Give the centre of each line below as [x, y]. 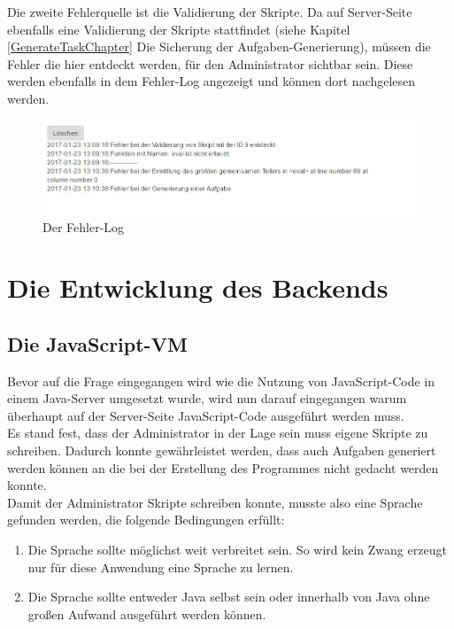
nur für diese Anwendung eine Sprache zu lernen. [161, 567]
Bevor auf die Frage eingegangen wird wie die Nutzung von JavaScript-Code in [221, 381]
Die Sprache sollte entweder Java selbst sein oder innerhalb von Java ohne [229, 597]
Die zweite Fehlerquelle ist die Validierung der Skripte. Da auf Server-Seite [210, 12]
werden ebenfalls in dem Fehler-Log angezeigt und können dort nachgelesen [212, 81]
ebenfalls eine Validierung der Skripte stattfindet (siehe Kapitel [179, 29]
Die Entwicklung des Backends [198, 287]
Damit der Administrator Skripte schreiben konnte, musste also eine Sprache [215, 502]
